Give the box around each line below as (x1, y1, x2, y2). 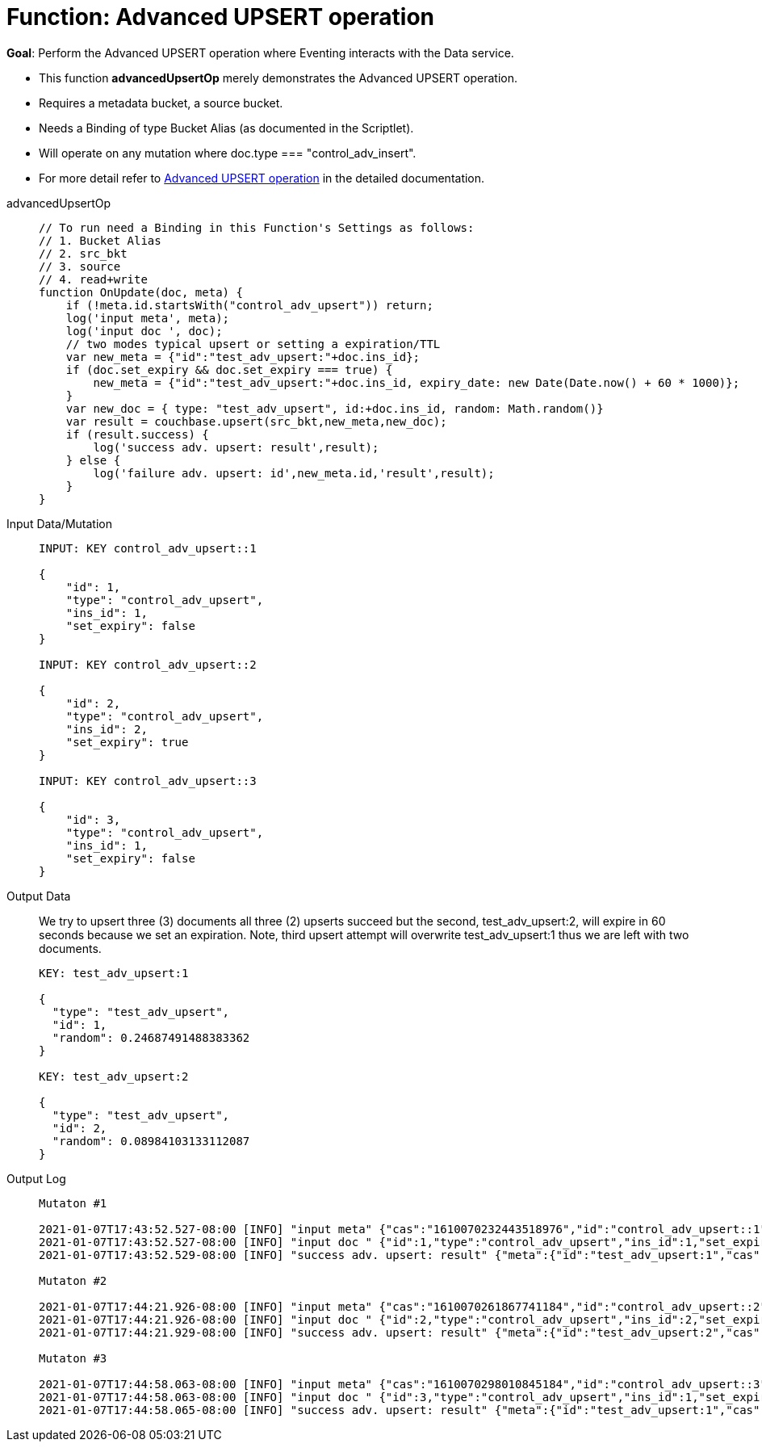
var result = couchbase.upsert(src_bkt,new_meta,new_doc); (65, 414, 447, 428)
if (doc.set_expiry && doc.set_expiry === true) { (65, 363, 393, 376)
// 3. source (39, 259, 121, 273)
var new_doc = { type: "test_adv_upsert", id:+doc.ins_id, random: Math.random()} (65, 401, 604, 415)
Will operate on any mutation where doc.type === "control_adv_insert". (39, 145, 417, 160)
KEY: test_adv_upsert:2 (39, 1069, 189, 1083)
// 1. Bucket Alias (39, 233, 161, 247)
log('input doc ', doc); (65, 324, 223, 338)
